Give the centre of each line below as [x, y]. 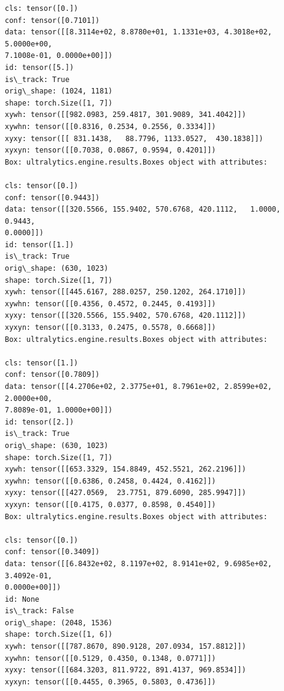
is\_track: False [39, 611]
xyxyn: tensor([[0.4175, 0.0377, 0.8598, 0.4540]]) [110, 504]
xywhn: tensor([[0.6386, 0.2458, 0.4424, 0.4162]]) [110, 481]
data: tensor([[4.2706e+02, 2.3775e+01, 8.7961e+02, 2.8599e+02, [138, 387]
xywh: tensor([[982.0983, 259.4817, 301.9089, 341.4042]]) [125, 115]
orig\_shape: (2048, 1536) [59, 623]
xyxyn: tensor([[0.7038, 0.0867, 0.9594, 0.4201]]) [110, 150]
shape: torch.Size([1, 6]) [59, 635]
